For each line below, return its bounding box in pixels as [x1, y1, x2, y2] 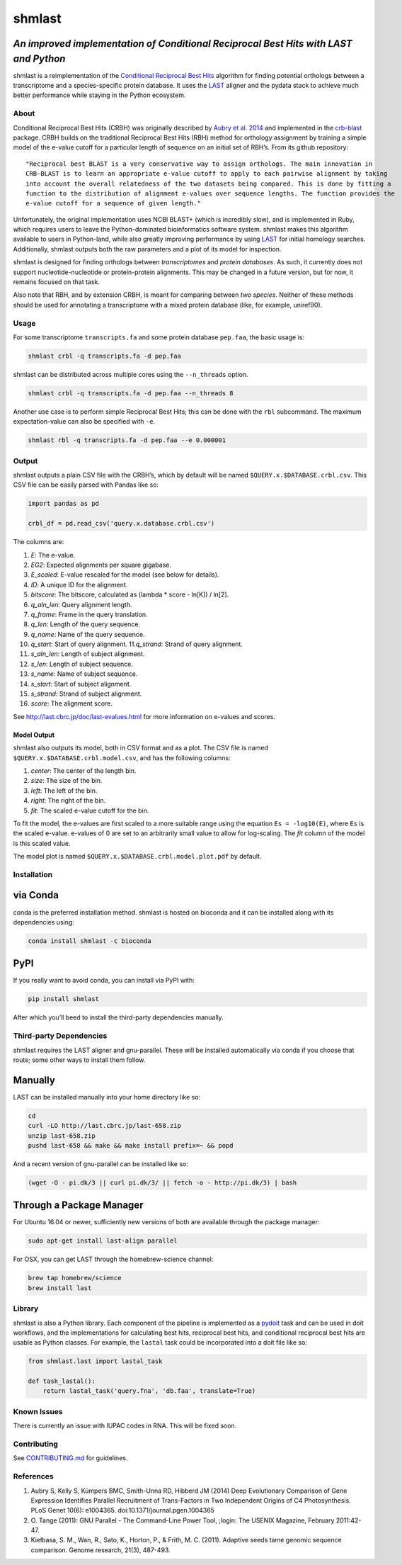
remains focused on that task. [13, 278, 100, 286]
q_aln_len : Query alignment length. [30, 600, 132, 609]
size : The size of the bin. [30, 776, 103, 785]
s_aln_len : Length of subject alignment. [30, 650, 145, 658]
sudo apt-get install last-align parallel [28, 1237, 178, 1245]
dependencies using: [13, 917, 74, 926]
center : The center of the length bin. [30, 766, 137, 775]
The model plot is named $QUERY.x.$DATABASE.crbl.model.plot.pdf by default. [13, 852, 262, 861]
